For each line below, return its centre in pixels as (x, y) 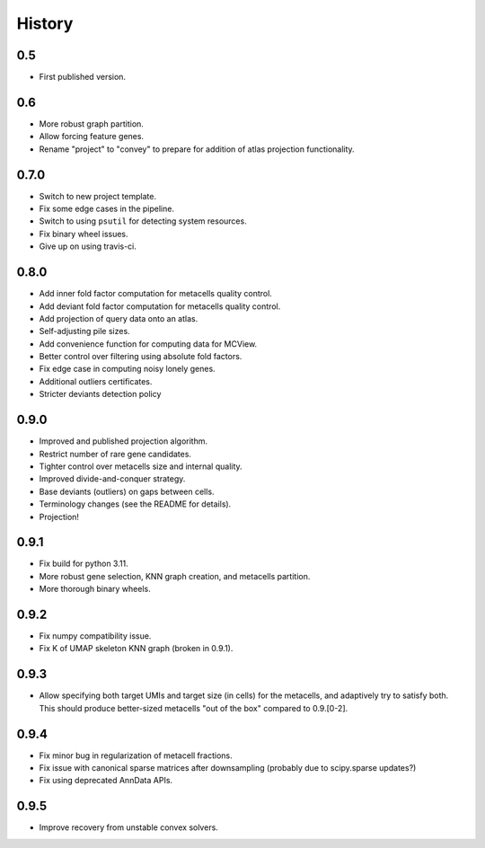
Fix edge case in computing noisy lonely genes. (127, 369)
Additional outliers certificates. (96, 381)
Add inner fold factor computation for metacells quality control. (156, 294)
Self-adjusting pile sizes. (84, 331)
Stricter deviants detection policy (100, 394)
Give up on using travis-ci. (88, 246)
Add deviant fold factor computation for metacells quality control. (160, 306)
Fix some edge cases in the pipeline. (107, 209)
